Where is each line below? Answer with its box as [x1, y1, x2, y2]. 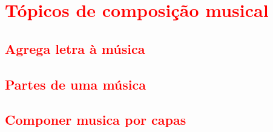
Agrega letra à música [5, 39, 145, 58]
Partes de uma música [5, 74, 146, 93]
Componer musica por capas [5, 110, 186, 129]
